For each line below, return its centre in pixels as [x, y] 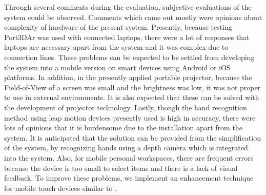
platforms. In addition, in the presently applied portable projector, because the [128, 77]
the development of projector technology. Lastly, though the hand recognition [126, 107]
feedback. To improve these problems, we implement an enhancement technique [129, 178]
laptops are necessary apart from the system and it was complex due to [116, 47]
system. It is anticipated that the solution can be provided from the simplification [132, 137]
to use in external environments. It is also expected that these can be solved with [132, 97]
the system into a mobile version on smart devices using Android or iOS [117, 67]
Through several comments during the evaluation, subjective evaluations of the [128, 7]
